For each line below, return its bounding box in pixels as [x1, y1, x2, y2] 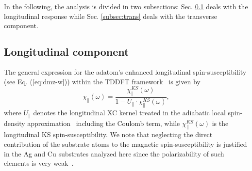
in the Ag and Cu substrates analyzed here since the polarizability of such [4, 148, 224, 158]
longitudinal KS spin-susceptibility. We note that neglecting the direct [4, 129, 213, 140]
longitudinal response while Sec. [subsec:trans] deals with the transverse [4, 11, 218, 21]
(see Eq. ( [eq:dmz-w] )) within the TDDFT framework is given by [4, 76, 201, 86]
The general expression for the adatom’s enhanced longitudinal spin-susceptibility [4, 66, 247, 77]
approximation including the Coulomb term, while [27, 118, 180, 128]
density [4, 118, 25, 128]
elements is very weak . [4, 158, 74, 168]
